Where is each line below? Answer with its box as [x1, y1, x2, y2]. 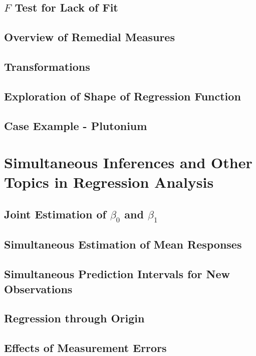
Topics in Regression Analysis [4, 172, 214, 192]
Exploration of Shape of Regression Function [4, 88, 241, 103]
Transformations [4, 58, 90, 74]
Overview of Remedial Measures [4, 29, 175, 45]
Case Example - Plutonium [4, 117, 147, 133]
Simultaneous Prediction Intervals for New [4, 266, 230, 282]
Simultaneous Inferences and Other [4, 152, 252, 173]
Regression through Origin [4, 310, 145, 326]
